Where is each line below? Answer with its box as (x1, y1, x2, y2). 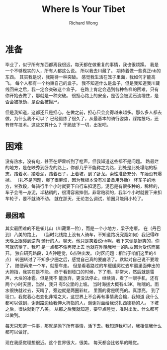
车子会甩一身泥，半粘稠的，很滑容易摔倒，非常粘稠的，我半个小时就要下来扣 (5, 189, 162, 195)
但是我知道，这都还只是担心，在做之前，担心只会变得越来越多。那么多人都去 (5, 109, 162, 115)
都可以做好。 (5, 329, 31, 335)
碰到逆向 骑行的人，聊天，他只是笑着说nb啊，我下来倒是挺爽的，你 (22, 238, 160, 244)
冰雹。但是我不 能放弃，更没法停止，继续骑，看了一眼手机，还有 (26, 275, 159, 281)
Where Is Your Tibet (41, 3, 126, 15)
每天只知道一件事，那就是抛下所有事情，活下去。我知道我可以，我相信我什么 (5, 323, 162, 329)
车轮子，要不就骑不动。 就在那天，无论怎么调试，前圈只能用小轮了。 (5, 195, 146, 202)
